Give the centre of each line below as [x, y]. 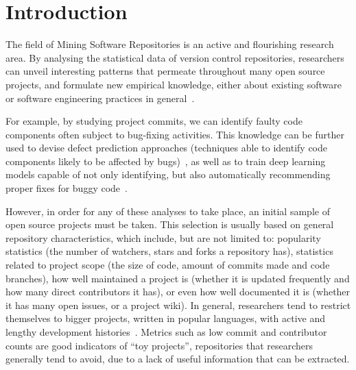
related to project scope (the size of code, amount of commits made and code [168, 265]
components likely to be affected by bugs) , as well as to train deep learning [166, 161]
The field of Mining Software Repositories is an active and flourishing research [170, 44]
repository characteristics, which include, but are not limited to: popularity [163, 237]
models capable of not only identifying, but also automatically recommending [168, 174]
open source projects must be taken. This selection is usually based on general [170, 224]
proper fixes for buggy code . [67, 188]
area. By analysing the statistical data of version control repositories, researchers [175, 57]
